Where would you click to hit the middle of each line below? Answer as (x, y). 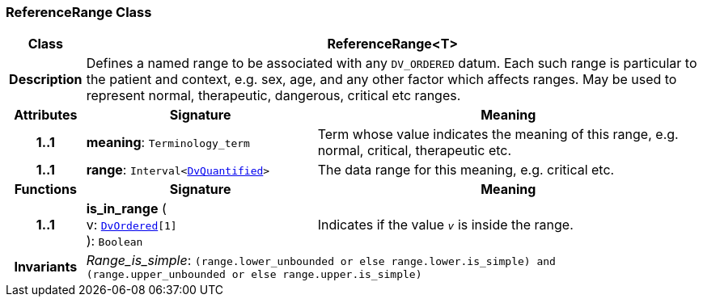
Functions (45, 189)
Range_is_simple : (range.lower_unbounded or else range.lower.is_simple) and (321, 261)
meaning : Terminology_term (168, 143)
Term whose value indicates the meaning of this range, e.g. (498, 135)
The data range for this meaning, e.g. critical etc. (466, 170)
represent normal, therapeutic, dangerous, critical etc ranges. (273, 96)
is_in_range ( (126, 209)
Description (46, 80)
